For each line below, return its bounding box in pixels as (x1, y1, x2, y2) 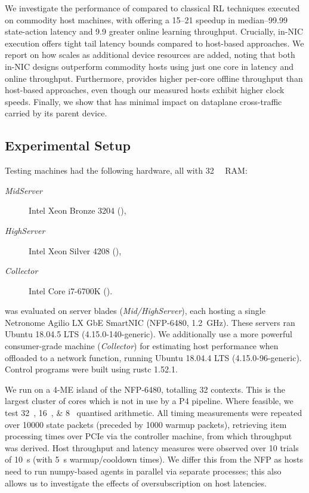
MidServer (5, 184, 43, 196)
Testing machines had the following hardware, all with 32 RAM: (5, 164, 248, 177)
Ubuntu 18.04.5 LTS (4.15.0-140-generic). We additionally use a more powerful (5, 328, 292, 340)
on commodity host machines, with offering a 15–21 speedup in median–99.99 (5, 13, 288, 26)
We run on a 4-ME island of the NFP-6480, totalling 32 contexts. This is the (5, 383, 285, 395)
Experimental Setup (5, 136, 131, 155)
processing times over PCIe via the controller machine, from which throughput (5, 430, 292, 442)
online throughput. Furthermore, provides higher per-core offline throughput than (5, 72, 303, 84)
